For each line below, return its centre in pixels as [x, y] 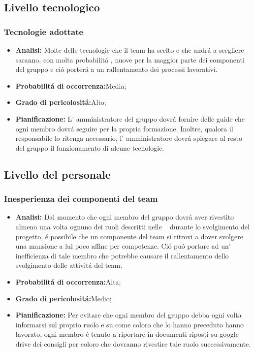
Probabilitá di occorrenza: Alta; [68, 281]
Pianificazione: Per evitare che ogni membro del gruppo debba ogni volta [128, 315]
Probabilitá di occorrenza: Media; [71, 85]
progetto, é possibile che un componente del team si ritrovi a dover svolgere [129, 236]
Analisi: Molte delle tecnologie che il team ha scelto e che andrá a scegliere [130, 50]
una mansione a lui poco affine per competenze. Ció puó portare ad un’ [123, 246]
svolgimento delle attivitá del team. [69, 265]
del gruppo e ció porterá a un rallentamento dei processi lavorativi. [116, 69]
